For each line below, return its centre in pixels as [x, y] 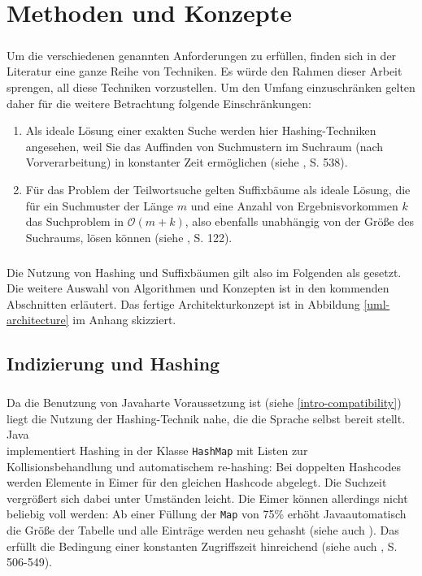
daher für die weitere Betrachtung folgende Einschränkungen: [159, 103]
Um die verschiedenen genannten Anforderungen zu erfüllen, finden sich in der [202, 55]
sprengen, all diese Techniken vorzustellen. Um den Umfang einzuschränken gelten [211, 87]
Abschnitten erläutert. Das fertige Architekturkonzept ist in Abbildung [183, 303]
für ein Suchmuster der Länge [100, 205]
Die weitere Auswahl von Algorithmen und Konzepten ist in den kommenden [198, 288]
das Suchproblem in [75, 221]
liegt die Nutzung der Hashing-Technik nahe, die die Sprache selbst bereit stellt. [206, 418]
